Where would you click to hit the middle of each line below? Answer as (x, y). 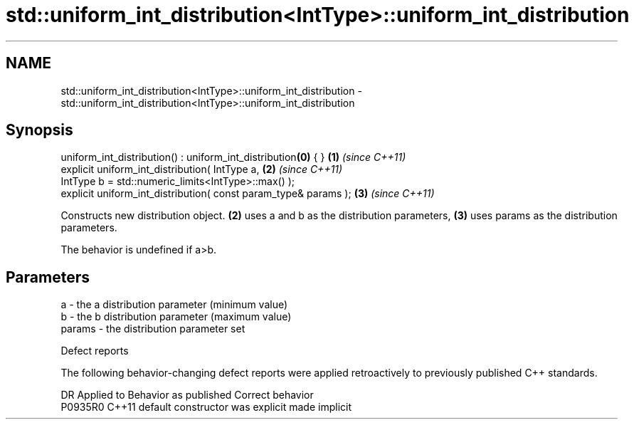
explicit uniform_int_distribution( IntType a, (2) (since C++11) (202, 169)
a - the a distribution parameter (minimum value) (174, 305)
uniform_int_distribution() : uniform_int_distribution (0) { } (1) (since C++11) (233, 157)
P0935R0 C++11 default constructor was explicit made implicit (206, 407)
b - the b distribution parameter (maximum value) (176, 317)
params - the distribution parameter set (153, 329)
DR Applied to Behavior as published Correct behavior (187, 395)
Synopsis (39, 130)
